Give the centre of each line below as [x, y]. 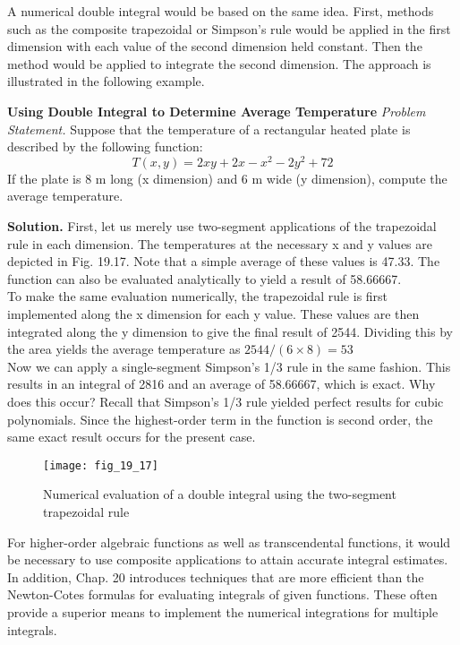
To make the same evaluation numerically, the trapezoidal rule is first [198, 296]
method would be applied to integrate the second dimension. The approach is [219, 63]
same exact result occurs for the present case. [132, 437]
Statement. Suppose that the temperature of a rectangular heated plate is [209, 129]
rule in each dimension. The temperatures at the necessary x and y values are [220, 243]
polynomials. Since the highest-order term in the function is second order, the [220, 419]
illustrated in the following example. [106, 81]
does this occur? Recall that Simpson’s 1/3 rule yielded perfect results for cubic [226, 401]
